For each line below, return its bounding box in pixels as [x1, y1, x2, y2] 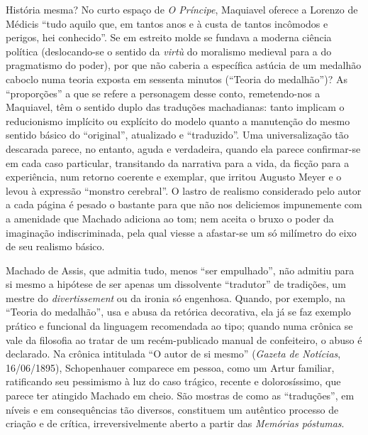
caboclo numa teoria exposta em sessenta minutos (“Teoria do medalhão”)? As [6, 71, 347, 86]
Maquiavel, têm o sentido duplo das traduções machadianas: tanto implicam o [6, 100, 345, 114]
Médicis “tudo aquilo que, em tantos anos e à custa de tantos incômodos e [6, 16, 328, 31]
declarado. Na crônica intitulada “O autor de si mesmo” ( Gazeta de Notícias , [6, 346, 341, 361]
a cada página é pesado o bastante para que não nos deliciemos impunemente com [6, 197, 362, 212]
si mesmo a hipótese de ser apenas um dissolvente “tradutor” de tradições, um [6, 276, 346, 291]
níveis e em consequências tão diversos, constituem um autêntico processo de [6, 402, 339, 417]
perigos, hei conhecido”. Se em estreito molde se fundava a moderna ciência [6, 30, 332, 45]
